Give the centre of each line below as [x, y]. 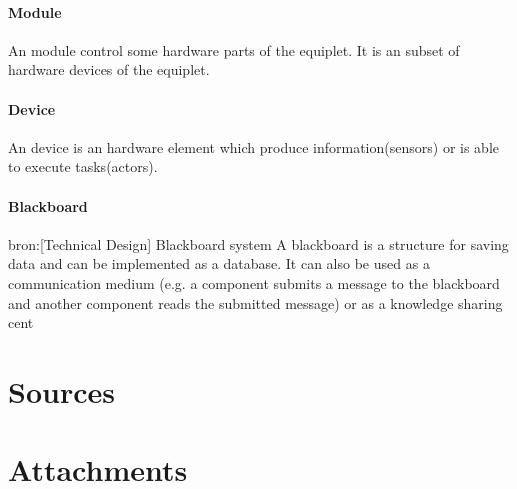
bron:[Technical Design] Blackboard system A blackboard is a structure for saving [258, 243]
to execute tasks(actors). [83, 166]
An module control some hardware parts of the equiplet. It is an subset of [234, 49]
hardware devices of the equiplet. [109, 69]
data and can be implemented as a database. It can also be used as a [219, 263]
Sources [61, 390]
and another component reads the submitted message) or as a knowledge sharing [255, 302]
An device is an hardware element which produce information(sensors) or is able [253, 146]
